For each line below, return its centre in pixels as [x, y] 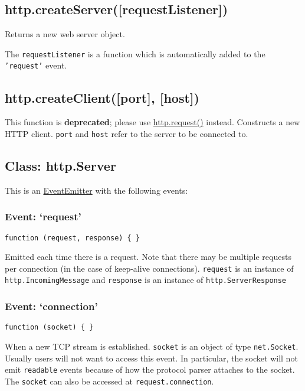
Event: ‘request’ [43, 216]
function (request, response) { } [73, 238]
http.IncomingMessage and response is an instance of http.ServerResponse [146, 280]
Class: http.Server [60, 165]
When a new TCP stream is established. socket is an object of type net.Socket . [152, 346]
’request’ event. [36, 65]
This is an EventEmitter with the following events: [96, 190]
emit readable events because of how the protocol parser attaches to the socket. [150, 369]
